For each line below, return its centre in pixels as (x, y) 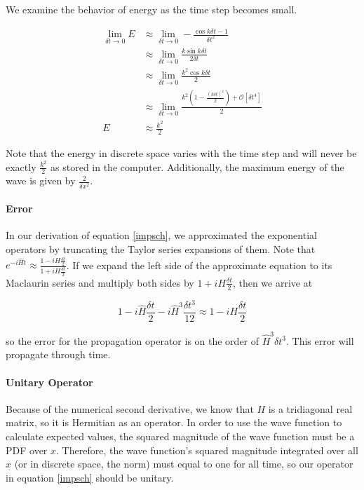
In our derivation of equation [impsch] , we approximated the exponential (161, 235)
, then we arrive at (272, 282)
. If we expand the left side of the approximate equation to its (199, 265)
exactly (21, 166)
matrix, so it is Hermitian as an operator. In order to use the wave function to (174, 422)
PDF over (27, 450)
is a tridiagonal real (310, 408)
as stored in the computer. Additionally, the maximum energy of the (197, 166)
